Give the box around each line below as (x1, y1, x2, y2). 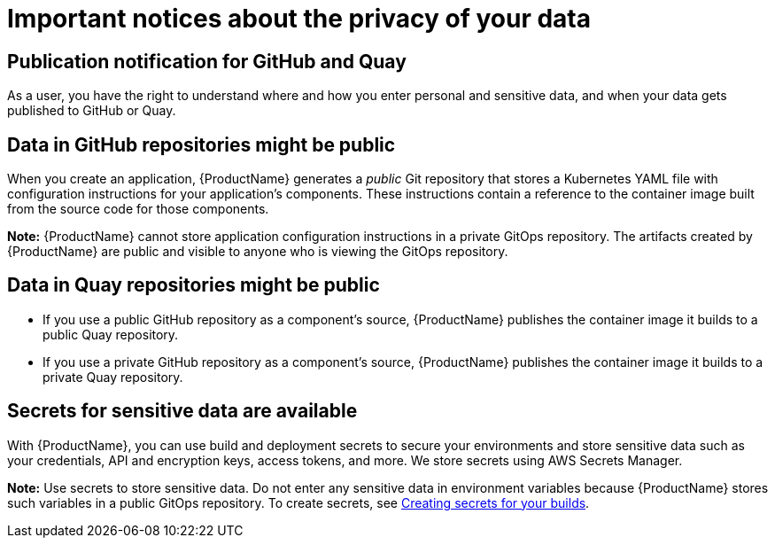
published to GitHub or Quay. (7, 103, 176, 119)
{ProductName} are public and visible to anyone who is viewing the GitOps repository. (7, 244, 508, 260)
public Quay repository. (43, 326, 179, 342)
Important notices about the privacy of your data (7, 4, 591, 34)
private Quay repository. (43, 369, 183, 385)
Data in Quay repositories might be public (7, 274, 380, 297)
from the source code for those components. (7, 201, 269, 217)
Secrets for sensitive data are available (7, 400, 358, 423)
